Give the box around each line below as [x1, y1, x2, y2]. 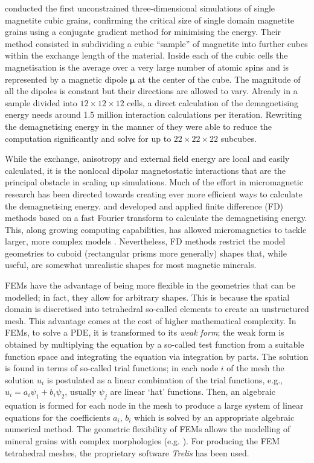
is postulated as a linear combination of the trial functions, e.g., [46, 373, 283, 386]
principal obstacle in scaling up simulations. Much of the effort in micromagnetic [5, 176, 303, 188]
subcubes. [220, 132, 257, 144]
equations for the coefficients [5, 410, 111, 423]
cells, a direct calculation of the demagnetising [127, 96, 298, 109]
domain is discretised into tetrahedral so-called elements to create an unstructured [5, 302, 309, 315]
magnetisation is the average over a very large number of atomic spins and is [5, 60, 289, 73]
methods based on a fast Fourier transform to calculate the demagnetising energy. [5, 211, 307, 224]
